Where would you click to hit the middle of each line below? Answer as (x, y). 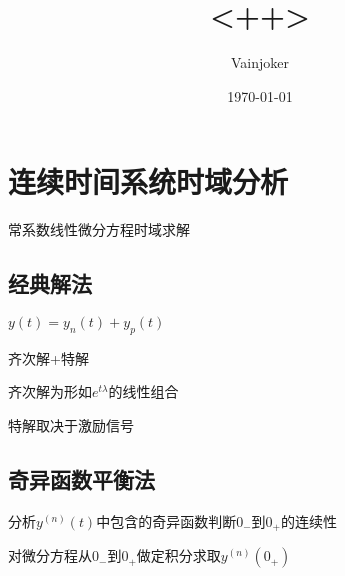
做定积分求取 (178, 555)
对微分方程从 (50, 555)
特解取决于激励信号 (71, 425)
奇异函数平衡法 (81, 479)
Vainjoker (259, 62)
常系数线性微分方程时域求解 (99, 229)
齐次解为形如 (50, 391)
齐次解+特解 (48, 357)
